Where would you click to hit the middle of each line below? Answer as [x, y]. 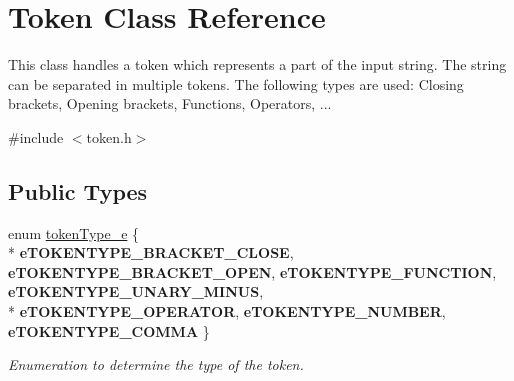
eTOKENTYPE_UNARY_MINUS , [136, 291]
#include [36, 136]
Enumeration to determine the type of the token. [156, 364]
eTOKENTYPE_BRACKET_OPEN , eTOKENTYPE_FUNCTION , [252, 271]
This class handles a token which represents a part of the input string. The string [257, 64]
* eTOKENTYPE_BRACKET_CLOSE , [151, 252]
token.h [109, 136]
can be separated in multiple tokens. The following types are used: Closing [236, 83]
